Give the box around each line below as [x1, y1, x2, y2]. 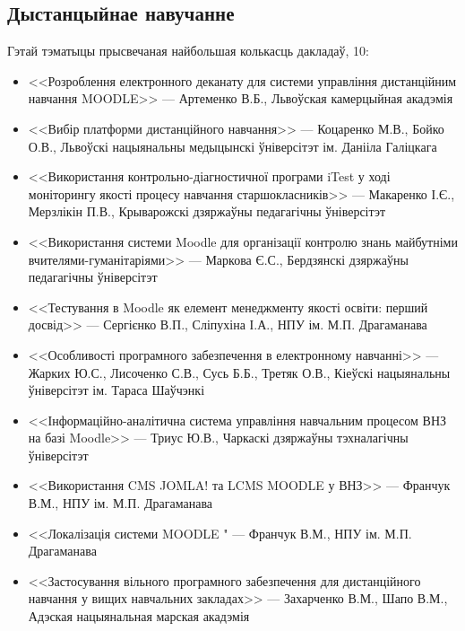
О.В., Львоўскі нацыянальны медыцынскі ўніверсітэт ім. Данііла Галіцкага [28, 136, 437, 155]
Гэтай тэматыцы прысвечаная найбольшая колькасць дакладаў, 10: [7, 41, 369, 60]
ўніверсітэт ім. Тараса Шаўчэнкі [28, 381, 205, 399]
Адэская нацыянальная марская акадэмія [28, 607, 250, 626]
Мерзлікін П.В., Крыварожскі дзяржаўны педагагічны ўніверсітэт [28, 202, 386, 221]
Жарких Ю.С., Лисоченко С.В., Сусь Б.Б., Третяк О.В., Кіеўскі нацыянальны [28, 363, 451, 381]
